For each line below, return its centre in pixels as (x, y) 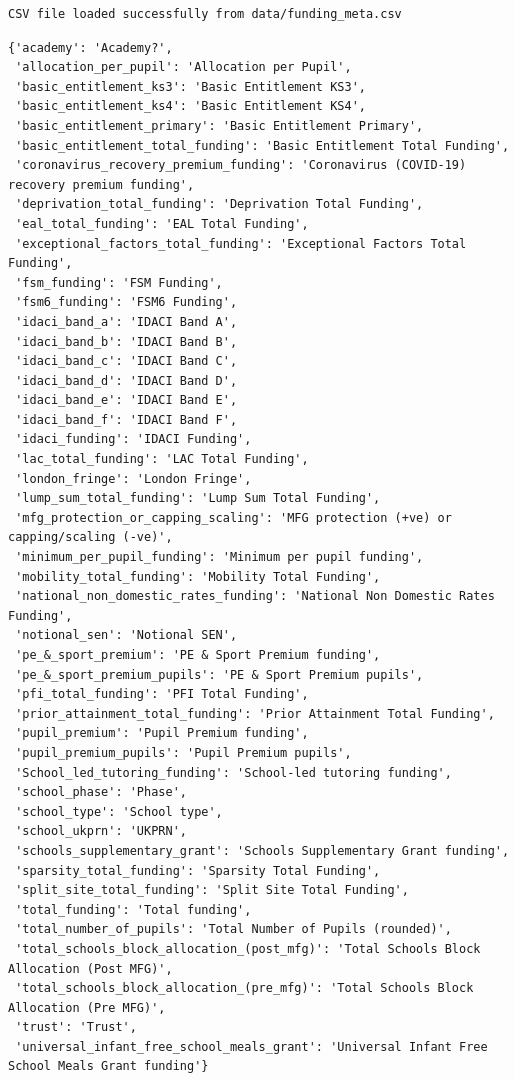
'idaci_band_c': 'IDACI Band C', (126, 361)
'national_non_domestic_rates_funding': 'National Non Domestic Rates (255, 596)
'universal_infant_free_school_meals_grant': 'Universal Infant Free (251, 1046)
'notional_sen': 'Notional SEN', (126, 635)
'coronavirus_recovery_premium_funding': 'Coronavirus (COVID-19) (241, 165)
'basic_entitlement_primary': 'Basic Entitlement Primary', (219, 125)
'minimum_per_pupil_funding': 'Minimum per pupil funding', (219, 557)
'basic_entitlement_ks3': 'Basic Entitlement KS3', (190, 86)
